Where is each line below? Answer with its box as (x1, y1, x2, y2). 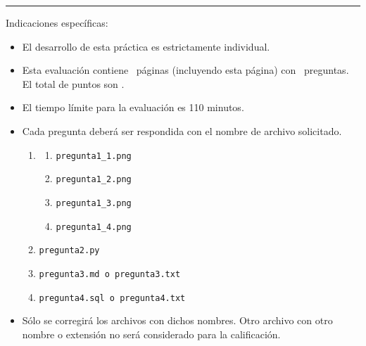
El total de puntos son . (22, 76, 125, 91)
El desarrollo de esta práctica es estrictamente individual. (22, 39, 270, 53)
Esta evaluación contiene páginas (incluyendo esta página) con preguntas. (22, 63, 349, 77)
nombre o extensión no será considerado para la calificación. (22, 326, 281, 341)
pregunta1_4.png (56, 222, 132, 232)
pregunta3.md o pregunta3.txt (39, 269, 181, 279)
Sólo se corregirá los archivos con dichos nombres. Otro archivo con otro (22, 313, 333, 328)
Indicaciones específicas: (6, 15, 108, 30)
